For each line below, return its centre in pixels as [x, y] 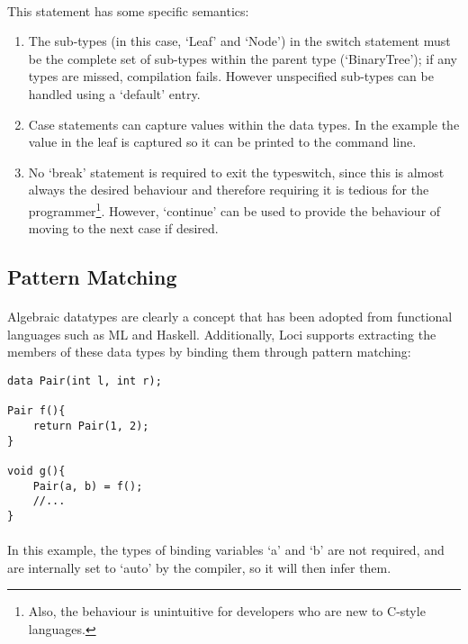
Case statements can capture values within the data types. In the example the [244, 124]
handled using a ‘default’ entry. [114, 93]
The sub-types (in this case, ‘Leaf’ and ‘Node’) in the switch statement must [239, 41]
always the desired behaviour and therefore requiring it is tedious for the [229, 190]
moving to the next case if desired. [123, 228]
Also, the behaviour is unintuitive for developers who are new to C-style [227, 611]
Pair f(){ [36, 411]
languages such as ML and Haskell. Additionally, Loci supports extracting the [222, 334]
